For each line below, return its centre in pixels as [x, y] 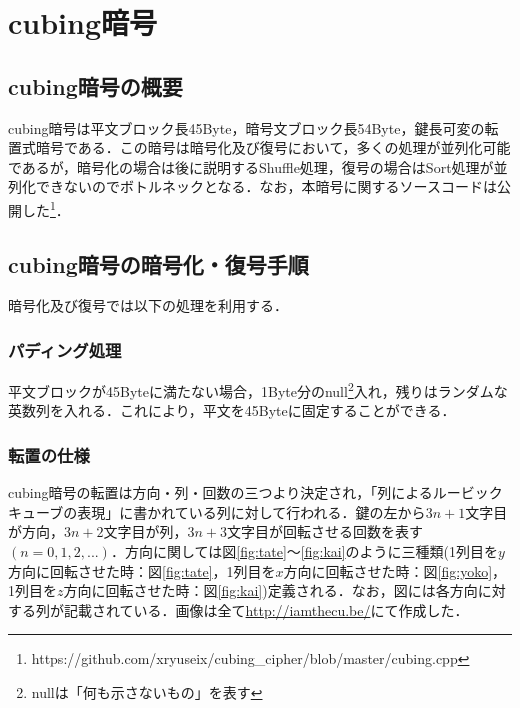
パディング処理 [65, 349]
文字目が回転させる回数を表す [325, 531]
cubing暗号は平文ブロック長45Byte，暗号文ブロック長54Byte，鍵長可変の [246, 127]
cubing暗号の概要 [95, 85]
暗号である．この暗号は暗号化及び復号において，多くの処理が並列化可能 [273, 147]
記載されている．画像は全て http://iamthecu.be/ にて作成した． [266, 609]
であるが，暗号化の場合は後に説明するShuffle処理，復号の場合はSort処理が [251, 166]
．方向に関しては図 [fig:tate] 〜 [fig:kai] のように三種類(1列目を [304, 551]
